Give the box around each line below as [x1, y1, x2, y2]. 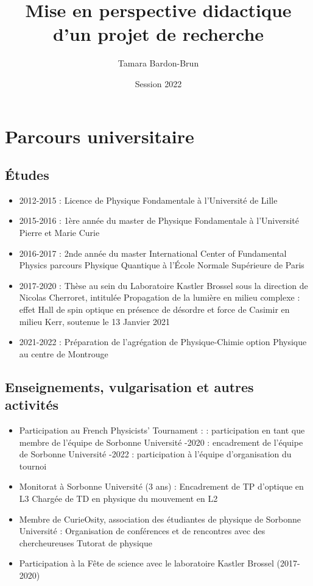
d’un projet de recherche [52, 21, 264, 46]
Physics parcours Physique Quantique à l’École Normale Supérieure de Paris [19, 259, 304, 271]
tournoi [19, 459, 47, 472]
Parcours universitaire [5, 123, 194, 148]
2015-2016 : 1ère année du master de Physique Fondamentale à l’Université [19, 214, 300, 227]
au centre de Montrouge [19, 347, 108, 360]
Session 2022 [135, 77, 182, 90]
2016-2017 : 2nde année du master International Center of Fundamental [19, 246, 287, 259]
